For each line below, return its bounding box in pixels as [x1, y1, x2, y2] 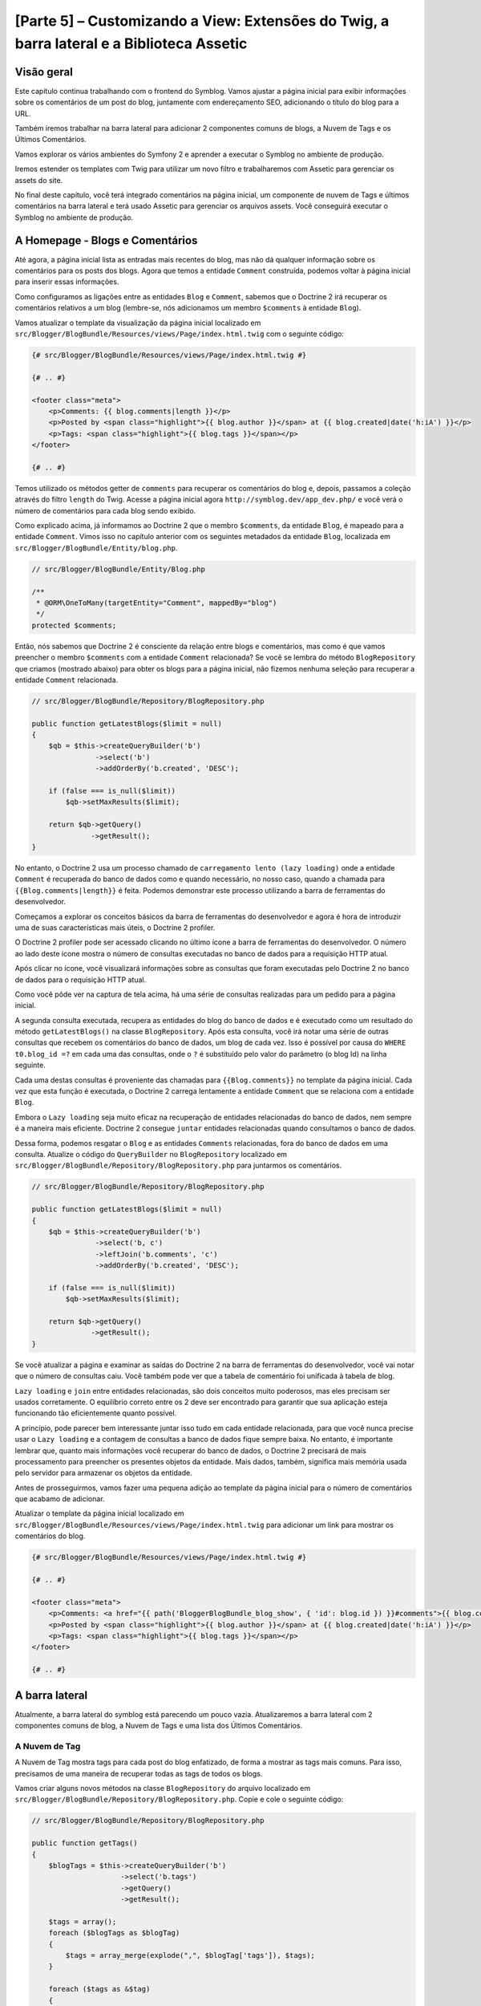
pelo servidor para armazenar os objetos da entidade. [14, 1468, 192, 1478]
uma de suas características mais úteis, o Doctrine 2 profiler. [14, 923, 216, 932]
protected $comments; [31, 620, 117, 630]
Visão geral [14, 65, 74, 79]
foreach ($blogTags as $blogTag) [48, 1928, 180, 1938]
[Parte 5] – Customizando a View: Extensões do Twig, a [14, 12, 390, 30]
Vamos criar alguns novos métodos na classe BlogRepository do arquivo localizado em [14, 1783, 311, 1793]
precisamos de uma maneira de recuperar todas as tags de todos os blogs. [14, 1768, 263, 1778]
